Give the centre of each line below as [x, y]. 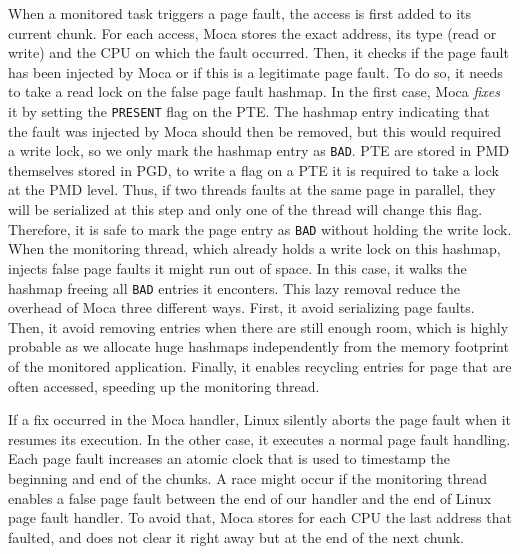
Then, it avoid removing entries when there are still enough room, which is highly [258, 326]
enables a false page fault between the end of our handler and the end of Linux [250, 497]
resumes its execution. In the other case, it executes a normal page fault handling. [259, 438]
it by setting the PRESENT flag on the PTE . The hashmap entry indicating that [249, 110]
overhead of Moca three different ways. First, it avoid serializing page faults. [241, 307]
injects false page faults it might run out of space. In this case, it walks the [237, 267]
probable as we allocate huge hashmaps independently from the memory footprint [258, 346]
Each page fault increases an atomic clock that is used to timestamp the [229, 458]
